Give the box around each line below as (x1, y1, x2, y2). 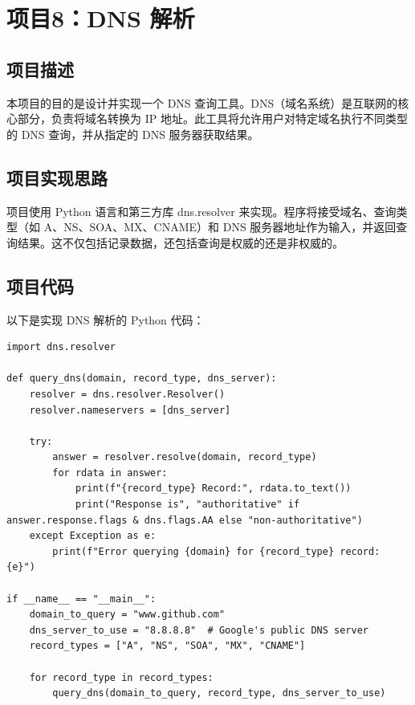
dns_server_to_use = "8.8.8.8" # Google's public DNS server (29, 624, 369, 636)
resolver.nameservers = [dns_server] (29, 404, 231, 416)
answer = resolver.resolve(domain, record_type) (52, 451, 317, 463)
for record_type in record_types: (29, 671, 214, 683)
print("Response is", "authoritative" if (75, 499, 300, 511)
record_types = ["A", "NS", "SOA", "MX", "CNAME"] (29, 640, 306, 652)
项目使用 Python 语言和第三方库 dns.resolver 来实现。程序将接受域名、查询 (6, 202, 397, 219)
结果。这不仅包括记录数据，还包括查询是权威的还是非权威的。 (17, 234, 344, 251)
